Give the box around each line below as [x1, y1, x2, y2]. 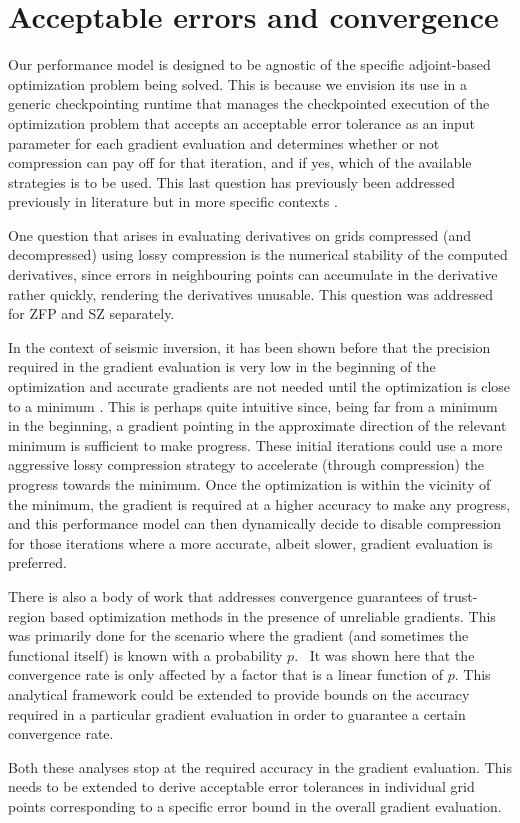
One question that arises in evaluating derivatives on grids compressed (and [8, 224, 472, 245]
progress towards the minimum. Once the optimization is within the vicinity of [8, 474, 491, 494]
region [8, 605, 46, 626]
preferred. [8, 552, 67, 573]
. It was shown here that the [294, 644, 475, 665]
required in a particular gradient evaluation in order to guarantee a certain [8, 703, 466, 724]
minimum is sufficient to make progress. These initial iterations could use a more [8, 434, 503, 455]
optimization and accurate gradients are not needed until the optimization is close [8, 376, 511, 397]
